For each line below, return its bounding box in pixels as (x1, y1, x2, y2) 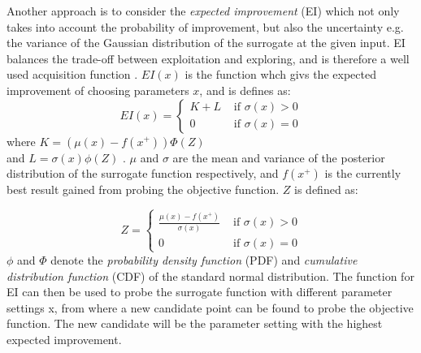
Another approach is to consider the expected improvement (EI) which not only (7, 2, 400, 19)
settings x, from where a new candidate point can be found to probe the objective (7, 299, 414, 316)
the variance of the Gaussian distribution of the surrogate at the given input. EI (7, 34, 406, 51)
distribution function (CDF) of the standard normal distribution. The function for (7, 267, 414, 284)
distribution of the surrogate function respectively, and (7, 165, 279, 182)
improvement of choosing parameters (7, 81, 189, 98)
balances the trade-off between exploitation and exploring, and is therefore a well (7, 50, 410, 67)
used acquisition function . (7, 66, 138, 83)
